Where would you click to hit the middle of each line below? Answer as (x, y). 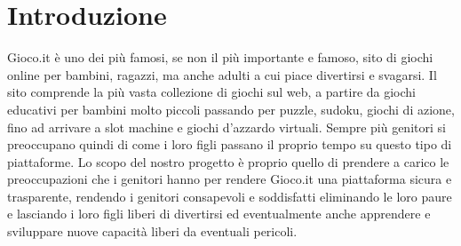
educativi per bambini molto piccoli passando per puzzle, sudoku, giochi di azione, (231, 109)
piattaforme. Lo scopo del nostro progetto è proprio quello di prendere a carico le (228, 161)
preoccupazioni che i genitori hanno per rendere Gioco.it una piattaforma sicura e (230, 179)
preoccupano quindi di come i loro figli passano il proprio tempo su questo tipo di (230, 144)
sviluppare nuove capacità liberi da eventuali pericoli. (152, 231)
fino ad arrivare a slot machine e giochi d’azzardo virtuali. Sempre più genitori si (227, 127)
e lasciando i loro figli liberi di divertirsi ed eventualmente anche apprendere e (219, 214)
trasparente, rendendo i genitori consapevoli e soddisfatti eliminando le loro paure (230, 196)
